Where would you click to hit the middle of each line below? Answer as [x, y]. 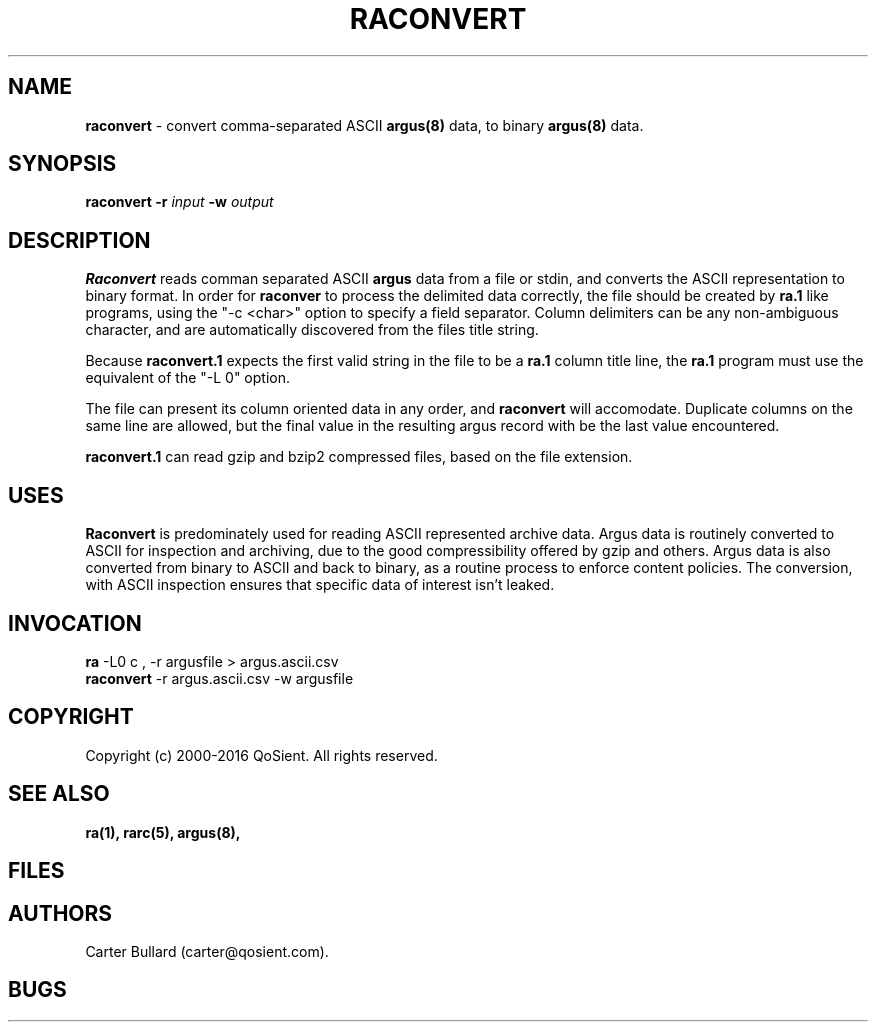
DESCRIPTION [79, 240]
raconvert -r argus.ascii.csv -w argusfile [219, 678]
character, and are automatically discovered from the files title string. [312, 330]
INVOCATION [75, 623]
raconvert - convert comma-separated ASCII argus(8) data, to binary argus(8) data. [364, 125]
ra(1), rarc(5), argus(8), [163, 832]
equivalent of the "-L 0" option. [188, 378]
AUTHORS [60, 913]
